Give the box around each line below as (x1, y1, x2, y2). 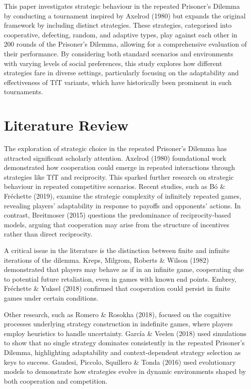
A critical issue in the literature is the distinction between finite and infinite (4, 245, 230, 255)
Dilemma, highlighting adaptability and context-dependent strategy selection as (4, 347, 241, 357)
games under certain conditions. (4, 292, 99, 303)
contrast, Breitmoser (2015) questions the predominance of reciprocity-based (4, 210, 231, 220)
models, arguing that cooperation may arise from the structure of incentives (4, 219, 230, 229)
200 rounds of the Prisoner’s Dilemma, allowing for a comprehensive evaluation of (4, 39, 247, 49)
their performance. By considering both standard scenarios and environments (4, 48, 234, 58)
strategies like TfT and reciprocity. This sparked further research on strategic (4, 171, 234, 182)
